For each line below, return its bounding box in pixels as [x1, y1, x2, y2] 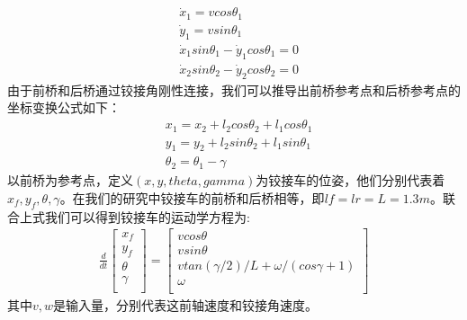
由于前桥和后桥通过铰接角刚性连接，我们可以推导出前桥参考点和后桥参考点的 [7, 80, 461, 99]
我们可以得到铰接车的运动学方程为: [44, 207, 250, 226]
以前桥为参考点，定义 [7, 171, 133, 190]
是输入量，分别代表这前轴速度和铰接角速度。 [53, 295, 319, 314]
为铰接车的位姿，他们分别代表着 [256, 171, 445, 190]
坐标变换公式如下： [7, 98, 121, 117]
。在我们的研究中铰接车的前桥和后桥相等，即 [59, 188, 325, 207]
